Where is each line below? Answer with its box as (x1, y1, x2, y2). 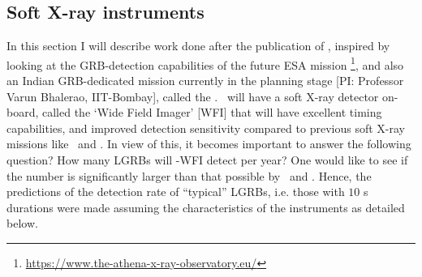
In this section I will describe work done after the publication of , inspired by (6, 37, 390, 54)
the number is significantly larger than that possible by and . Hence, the (6, 167, 372, 184)
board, (6, 104, 39, 121)
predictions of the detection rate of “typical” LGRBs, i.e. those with (6, 183, 345, 200)
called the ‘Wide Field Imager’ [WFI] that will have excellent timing (42, 104, 382, 121)
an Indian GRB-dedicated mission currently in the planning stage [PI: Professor (6, 72, 404, 89)
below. (6, 215, 38, 232)
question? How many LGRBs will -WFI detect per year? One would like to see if (6, 151, 408, 168)
